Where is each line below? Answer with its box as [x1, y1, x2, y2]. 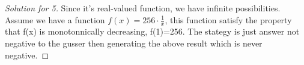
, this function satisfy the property [165, 13, 292, 26]
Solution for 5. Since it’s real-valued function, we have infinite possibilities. [5, 2, 281, 14]
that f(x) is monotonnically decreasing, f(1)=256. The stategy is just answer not [5, 25, 300, 38]
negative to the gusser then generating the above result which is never [5, 37, 263, 49]
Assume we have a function [5, 13, 105, 26]
